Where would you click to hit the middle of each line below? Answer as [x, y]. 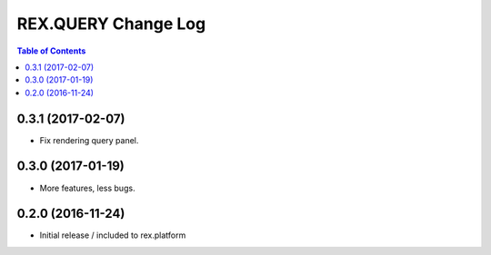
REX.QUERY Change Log [111, 24]
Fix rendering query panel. [89, 140]
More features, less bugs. [87, 188]
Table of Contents [51, 51]
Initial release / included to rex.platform [113, 235]
